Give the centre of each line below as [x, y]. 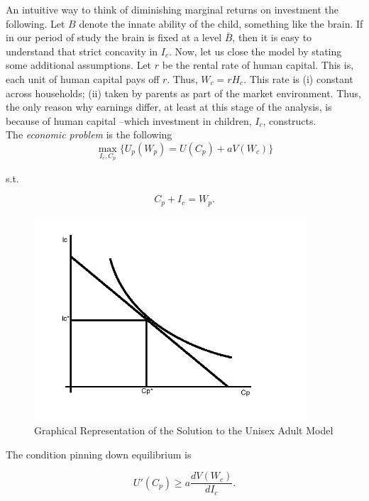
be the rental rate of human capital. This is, [258, 65]
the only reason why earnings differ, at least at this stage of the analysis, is [169, 107]
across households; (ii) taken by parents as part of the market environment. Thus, [183, 93]
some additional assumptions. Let [79, 65]
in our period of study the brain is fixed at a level [114, 37]
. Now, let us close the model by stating [255, 51]
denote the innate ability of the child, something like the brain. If [221, 23]
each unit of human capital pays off [83, 78]
